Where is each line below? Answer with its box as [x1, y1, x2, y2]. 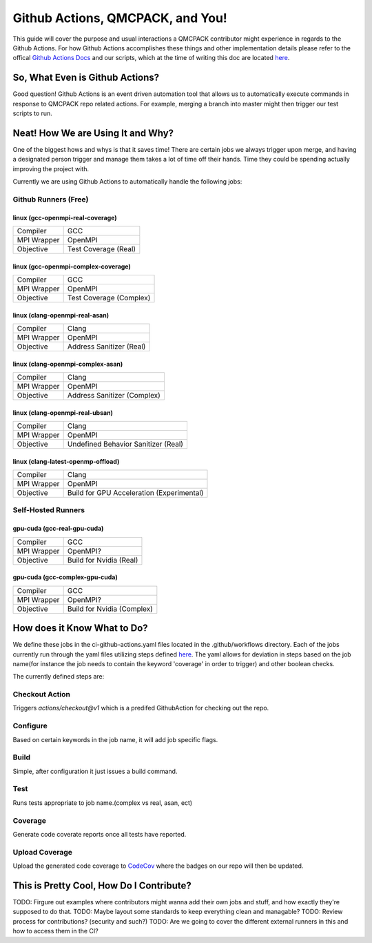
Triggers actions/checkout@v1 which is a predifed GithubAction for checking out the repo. [12, 704, 269, 712]
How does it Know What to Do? [12, 622, 148, 634]
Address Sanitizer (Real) [67, 342, 146, 351]
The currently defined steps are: [12, 672, 105, 681]
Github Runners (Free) [12, 194, 89, 204]
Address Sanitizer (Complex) [67, 391, 161, 400]
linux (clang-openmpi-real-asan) [12, 311, 110, 319]
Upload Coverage [12, 847, 72, 857]
